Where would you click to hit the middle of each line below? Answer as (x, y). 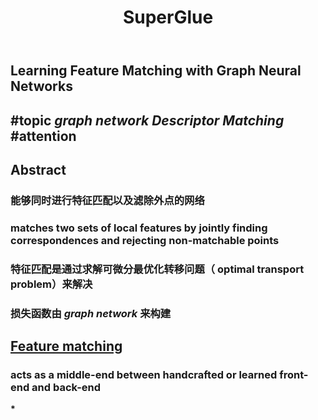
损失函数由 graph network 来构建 (91, 313)
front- (294, 374)
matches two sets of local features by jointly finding (139, 228)
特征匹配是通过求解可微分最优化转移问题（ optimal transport (157, 269)
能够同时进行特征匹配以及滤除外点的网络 (107, 200)
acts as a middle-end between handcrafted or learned (144, 374)
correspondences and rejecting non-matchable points (145, 240)
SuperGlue (168, 17)
